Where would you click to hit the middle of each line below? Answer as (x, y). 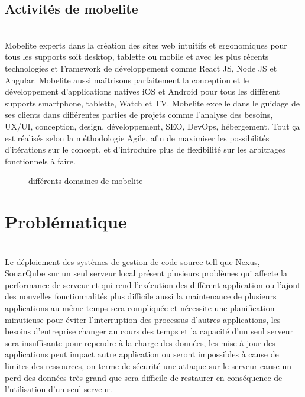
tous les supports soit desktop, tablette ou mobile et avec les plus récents (137, 57)
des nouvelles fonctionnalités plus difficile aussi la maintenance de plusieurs (141, 296)
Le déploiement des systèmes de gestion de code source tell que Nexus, (132, 261)
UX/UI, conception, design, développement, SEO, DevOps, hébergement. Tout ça (152, 126)
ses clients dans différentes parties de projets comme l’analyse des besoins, (139, 114)
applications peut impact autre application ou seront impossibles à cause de (142, 354)
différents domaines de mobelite (86, 181)
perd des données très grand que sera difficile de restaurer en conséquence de (144, 377)
